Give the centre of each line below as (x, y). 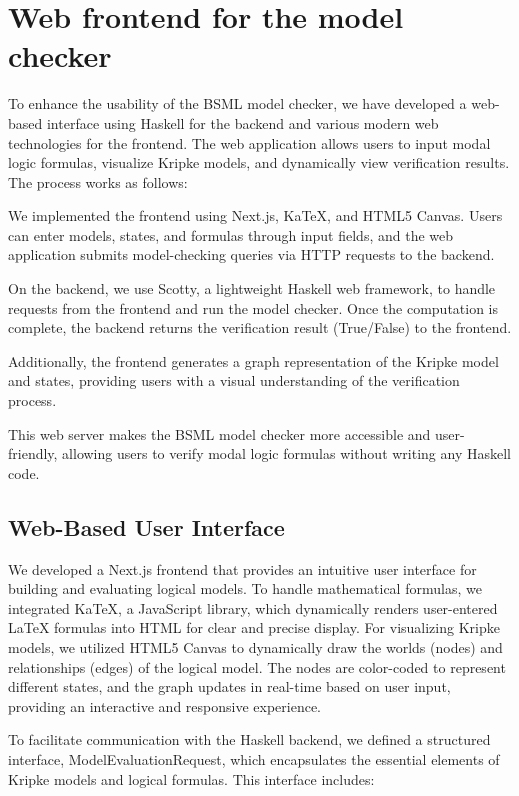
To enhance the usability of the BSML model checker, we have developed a (237, 103)
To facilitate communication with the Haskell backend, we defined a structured (249, 739)
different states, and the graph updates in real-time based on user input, (229, 686)
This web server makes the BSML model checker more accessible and (219, 433)
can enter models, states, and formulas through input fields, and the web (231, 234)
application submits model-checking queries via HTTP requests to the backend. (251, 254)
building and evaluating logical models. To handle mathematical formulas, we (245, 588)
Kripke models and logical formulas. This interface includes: (191, 778)
